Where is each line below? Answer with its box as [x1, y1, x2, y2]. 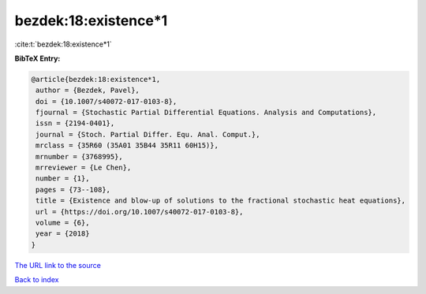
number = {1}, [35, 174, 90, 183]
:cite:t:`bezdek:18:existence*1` [14, 39, 112, 49]
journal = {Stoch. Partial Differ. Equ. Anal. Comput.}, [35, 130, 260, 139]
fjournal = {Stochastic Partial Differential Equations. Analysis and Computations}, [35, 108, 377, 117]
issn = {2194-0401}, [35, 119, 115, 128]
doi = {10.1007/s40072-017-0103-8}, [35, 97, 177, 106]
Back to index [14, 275, 59, 285]
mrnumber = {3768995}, [35, 152, 124, 161]
